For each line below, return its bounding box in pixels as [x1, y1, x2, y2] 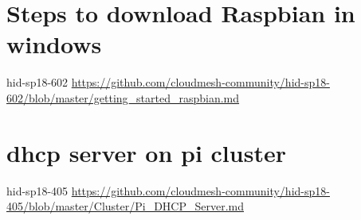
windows [6, 28, 102, 60]
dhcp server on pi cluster [6, 136, 286, 168]
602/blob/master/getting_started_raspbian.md [6, 89, 240, 106]
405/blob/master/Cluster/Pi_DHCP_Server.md [6, 198, 245, 214]
